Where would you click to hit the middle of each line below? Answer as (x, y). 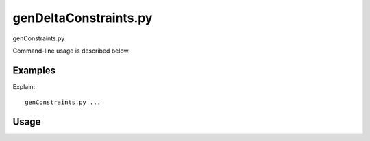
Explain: (24, 86)
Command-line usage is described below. (71, 51)
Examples (34, 70)
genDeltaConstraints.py (83, 18)
